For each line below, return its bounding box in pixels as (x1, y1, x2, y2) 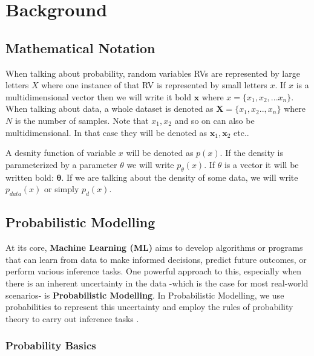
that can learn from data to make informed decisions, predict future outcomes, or (5, 253, 307, 265)
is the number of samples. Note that (15, 114, 149, 126)
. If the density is (220, 146, 283, 159)
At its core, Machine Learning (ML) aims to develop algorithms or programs (5, 241, 303, 254)
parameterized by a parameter (5, 158, 117, 170)
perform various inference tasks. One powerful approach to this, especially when (5, 265, 302, 277)
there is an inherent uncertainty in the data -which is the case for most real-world (5, 276, 309, 289)
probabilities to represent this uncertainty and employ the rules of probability (5, 300, 293, 313)
